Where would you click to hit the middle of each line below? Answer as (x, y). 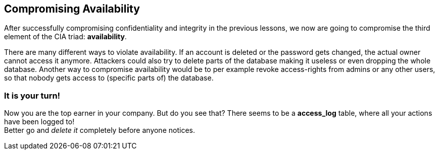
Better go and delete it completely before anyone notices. (100, 130)
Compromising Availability (72, 9)
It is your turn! (32, 95)
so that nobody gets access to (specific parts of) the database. (109, 78)
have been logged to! (39, 122)
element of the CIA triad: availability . (65, 37)
